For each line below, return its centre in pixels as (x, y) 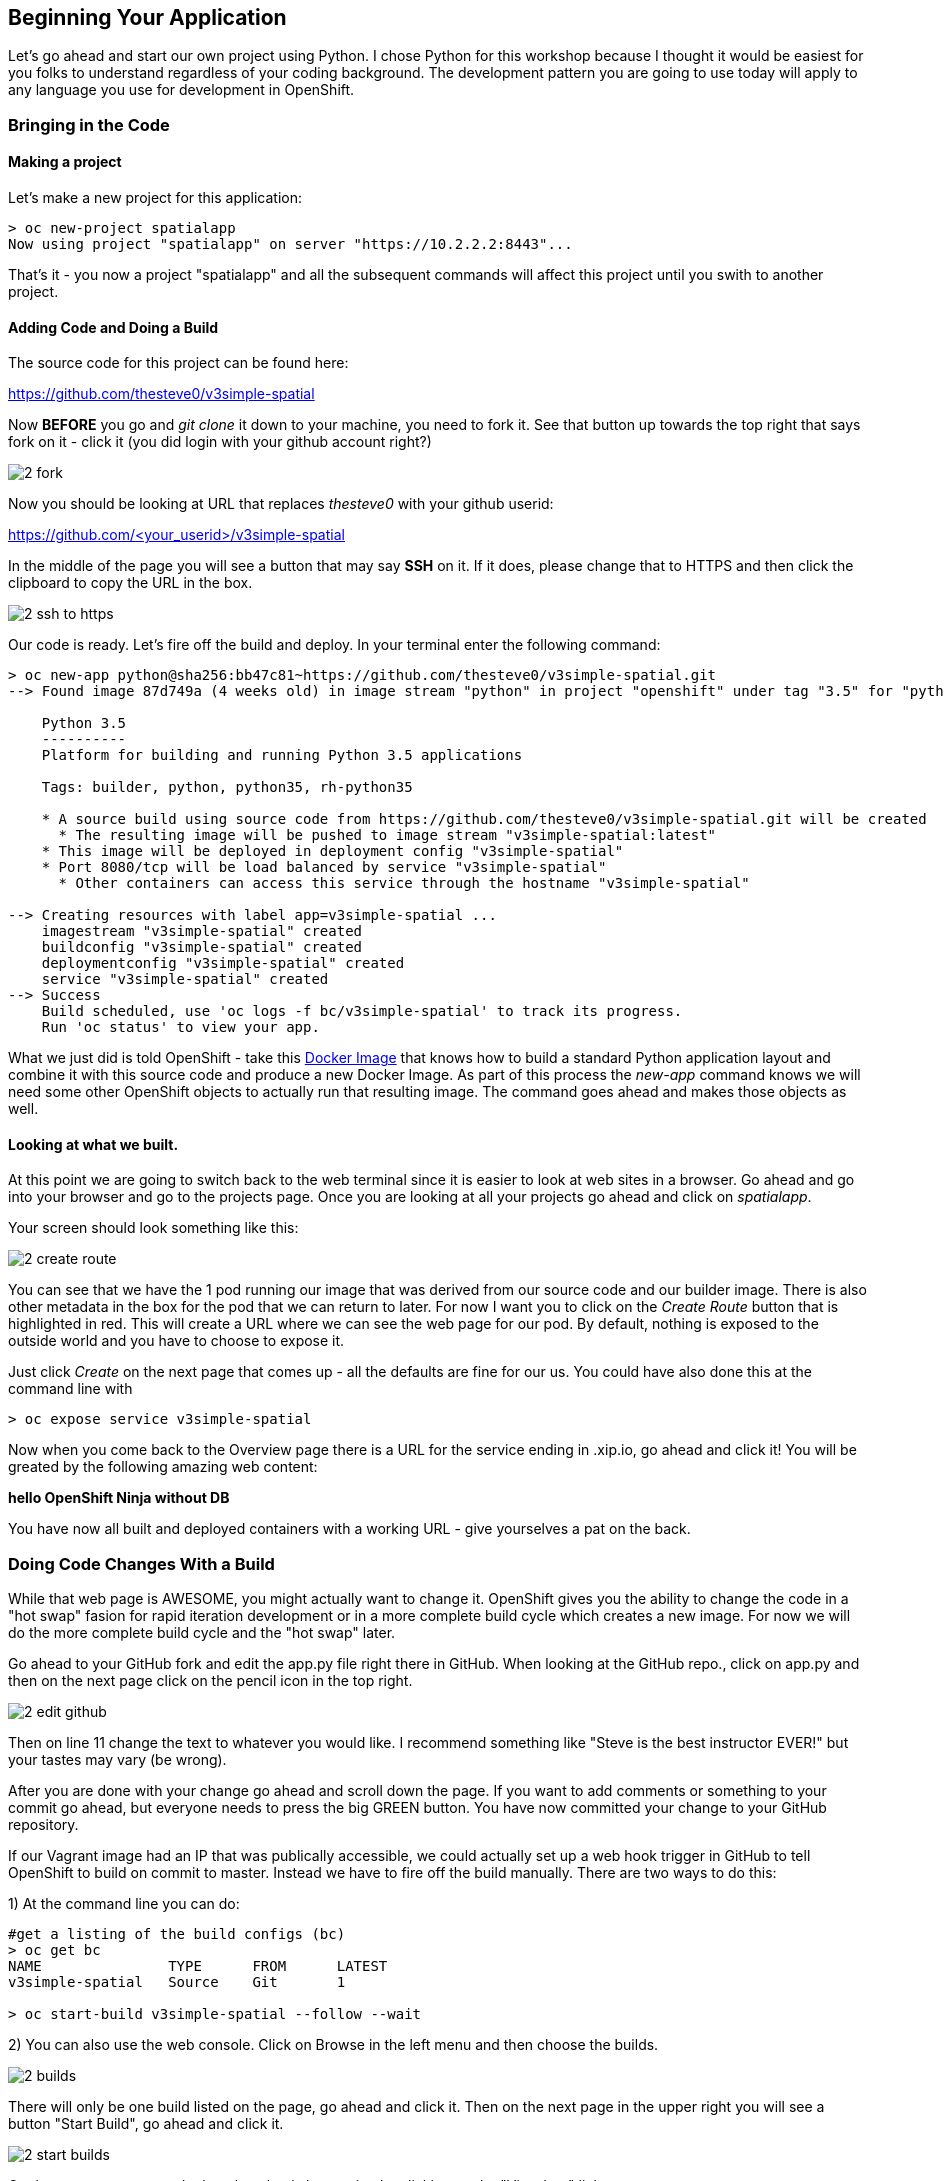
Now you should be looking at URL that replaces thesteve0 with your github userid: (281, 504)
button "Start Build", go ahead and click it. (146, 2124)
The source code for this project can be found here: (178, 363)
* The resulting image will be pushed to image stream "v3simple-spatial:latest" (387, 835)
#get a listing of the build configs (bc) (177, 1934)
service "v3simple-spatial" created (185, 979)
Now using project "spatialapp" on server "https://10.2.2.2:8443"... (290, 244)
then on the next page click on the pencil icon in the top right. (210, 1681)
